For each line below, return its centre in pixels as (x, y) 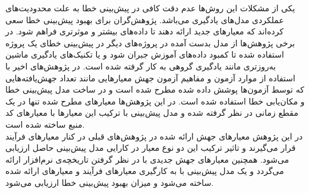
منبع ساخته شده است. (45, 124)
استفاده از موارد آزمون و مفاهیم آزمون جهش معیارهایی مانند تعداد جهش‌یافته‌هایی (150, 77)
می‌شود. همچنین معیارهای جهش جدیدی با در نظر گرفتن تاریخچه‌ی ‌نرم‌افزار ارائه (147, 159)
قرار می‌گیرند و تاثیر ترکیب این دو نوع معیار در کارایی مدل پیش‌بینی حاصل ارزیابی (151, 148)
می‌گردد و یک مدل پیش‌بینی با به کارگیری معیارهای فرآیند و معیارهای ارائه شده (145, 171)
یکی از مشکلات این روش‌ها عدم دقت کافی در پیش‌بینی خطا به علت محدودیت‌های (150, 8)
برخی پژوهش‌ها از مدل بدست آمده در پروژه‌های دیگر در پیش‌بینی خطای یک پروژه (150, 42)
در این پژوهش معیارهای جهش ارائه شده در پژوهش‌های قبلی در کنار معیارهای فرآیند (154, 136)
